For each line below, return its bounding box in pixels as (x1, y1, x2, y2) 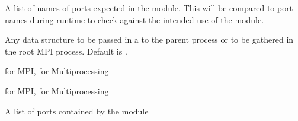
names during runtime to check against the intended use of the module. (5, 13, 264, 26)
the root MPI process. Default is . (5, 44, 127, 57)
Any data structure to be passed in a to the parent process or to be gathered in (5, 33, 294, 46)
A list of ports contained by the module (5, 104, 149, 117)
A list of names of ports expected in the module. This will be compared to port (5, 2, 293, 14)
